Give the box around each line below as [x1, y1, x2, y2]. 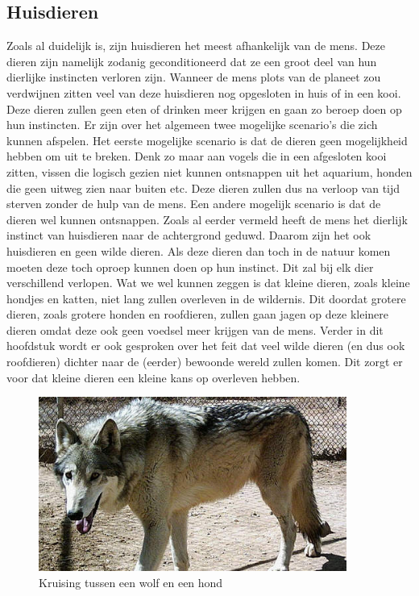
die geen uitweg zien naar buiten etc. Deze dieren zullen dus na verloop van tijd [6, 179, 400, 196]
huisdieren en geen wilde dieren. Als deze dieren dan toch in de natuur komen [6, 242, 391, 259]
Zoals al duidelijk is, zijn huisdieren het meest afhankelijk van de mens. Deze [6, 37, 385, 54]
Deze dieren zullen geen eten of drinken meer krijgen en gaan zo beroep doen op [6, 100, 402, 117]
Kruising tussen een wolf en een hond [39, 573, 223, 590]
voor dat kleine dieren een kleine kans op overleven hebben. [6, 369, 301, 386]
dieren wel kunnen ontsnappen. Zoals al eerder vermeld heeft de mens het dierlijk [6, 210, 408, 227]
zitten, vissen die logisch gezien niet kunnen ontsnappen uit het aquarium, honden [6, 163, 413, 180]
